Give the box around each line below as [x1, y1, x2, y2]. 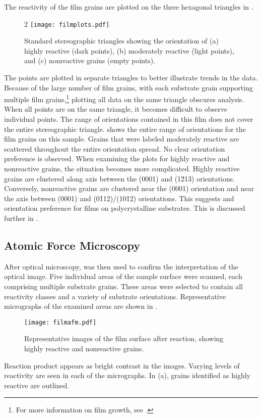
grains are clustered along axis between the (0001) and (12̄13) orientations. [4, 173, 235, 183]
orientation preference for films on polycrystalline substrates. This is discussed [4, 203, 245, 213]
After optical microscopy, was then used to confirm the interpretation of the [4, 261, 238, 271]
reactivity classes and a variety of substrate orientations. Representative [4, 291, 226, 301]
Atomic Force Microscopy [4, 237, 140, 253]
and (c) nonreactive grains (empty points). [24, 55, 156, 66]
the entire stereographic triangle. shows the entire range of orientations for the [4, 123, 246, 134]
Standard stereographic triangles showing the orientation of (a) [24, 35, 219, 46]
